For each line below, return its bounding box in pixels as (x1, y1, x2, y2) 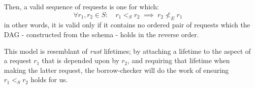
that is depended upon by (42, 55, 120, 66)
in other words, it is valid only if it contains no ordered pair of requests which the (4, 20, 250, 30)
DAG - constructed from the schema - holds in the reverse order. (4, 29, 199, 39)
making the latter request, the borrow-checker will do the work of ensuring (4, 65, 229, 75)
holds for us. (31, 74, 68, 85)
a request (4, 55, 32, 66)
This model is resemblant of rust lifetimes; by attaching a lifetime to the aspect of (4, 45, 251, 56)
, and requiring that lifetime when (127, 55, 230, 66)
